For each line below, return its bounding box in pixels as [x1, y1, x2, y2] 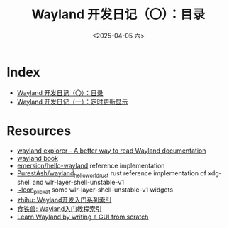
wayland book [16, 153, 58, 162]
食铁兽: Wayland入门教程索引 [16, 205, 102, 213]
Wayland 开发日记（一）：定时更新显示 [16, 97, 128, 106]
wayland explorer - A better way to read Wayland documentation [16, 146, 206, 155]
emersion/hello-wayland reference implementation [16, 161, 165, 170]
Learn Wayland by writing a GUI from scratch [16, 212, 149, 221]
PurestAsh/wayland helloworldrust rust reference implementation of [16, 168, 207, 179]
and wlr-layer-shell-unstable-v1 [32, 178, 125, 187]
